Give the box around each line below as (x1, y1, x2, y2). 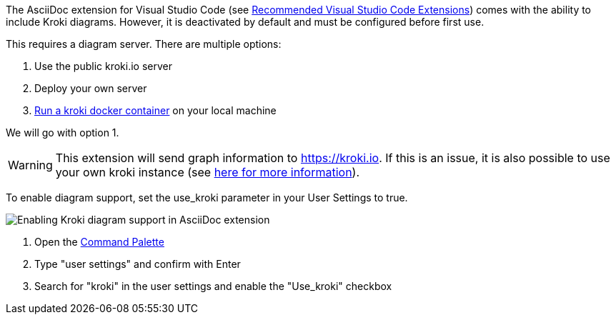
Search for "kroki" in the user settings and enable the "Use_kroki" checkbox (34, 280, 392, 292)
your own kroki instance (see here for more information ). (55, 165, 360, 179)
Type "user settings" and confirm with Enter (34, 258, 241, 270)
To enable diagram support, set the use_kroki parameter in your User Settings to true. (6, 191, 408, 204)
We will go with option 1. (6, 126, 119, 139)
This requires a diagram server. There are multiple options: (6, 38, 282, 50)
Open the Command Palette (34, 236, 164, 248)
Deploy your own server (34, 82, 147, 94)
